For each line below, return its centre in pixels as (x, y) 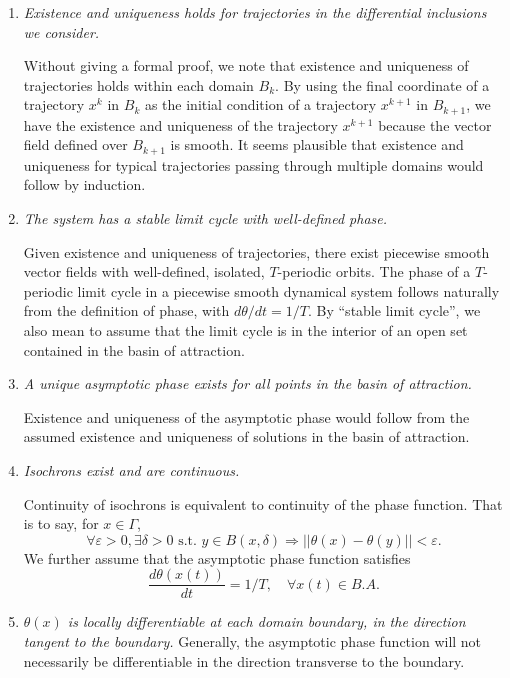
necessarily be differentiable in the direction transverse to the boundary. (244, 660)
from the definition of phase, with (126, 310)
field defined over (75, 144)
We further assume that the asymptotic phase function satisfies (217, 557)
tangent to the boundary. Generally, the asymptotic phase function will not (252, 641)
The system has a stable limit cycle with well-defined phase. (205, 218)
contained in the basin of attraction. (134, 349)
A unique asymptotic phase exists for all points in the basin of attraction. (247, 383)
